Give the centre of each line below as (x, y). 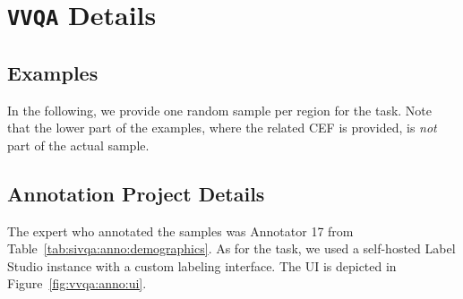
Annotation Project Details (136, 193)
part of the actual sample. (78, 145)
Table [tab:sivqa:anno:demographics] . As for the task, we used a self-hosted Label (231, 248)
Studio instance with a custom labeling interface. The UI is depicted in (202, 265)
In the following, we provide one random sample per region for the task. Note (220, 110)
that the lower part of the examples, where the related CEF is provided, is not (222, 128)
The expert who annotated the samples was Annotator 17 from (180, 231)
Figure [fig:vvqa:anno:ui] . (77, 283)
